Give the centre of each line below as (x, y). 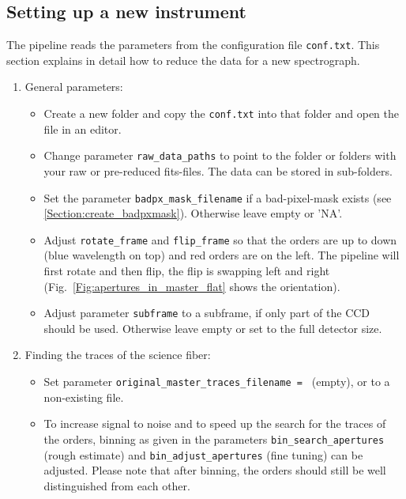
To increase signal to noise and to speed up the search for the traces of (215, 423)
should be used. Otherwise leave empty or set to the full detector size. (213, 328)
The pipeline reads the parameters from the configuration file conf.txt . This (193, 45)
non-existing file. (84, 397)
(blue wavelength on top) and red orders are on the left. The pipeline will (222, 255)
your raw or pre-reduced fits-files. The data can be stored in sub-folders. (218, 170)
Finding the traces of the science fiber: (118, 355)
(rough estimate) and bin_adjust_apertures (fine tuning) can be (203, 454)
